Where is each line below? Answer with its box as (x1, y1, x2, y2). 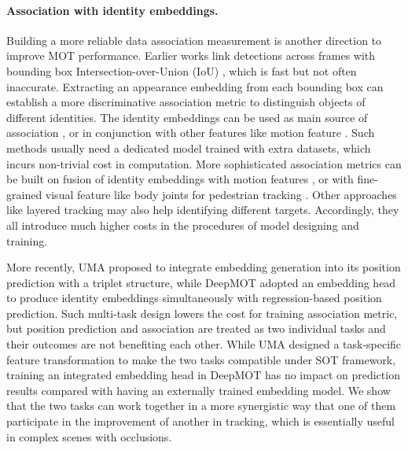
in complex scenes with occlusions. (6, 428, 172, 444)
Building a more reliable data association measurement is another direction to (6, 31, 382, 48)
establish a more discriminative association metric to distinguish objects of (6, 94, 366, 110)
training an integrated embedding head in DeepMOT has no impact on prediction (6, 367, 400, 383)
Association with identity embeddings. (6, 2, 219, 18)
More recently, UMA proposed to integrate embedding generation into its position (6, 259, 401, 275)
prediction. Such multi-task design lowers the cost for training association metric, (6, 304, 398, 321)
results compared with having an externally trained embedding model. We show (6, 382, 391, 398)
